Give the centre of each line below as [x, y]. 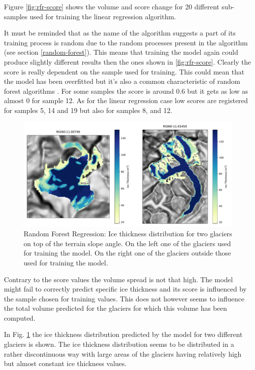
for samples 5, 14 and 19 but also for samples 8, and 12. [88, 110]
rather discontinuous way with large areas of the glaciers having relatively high [123, 353]
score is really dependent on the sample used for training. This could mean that [124, 71]
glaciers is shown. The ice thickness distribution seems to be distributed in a [119, 344]
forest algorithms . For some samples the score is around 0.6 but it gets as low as [126, 91]
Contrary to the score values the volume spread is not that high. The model [118, 279]
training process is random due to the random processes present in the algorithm [126, 42]
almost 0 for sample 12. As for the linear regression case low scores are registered [126, 100]
